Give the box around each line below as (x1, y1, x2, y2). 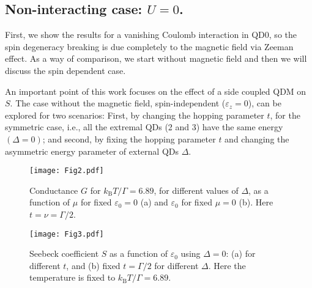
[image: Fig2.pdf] (29, 166, 104, 175)
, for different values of (154, 183, 239, 196)
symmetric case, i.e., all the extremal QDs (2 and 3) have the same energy (5, 120, 283, 133)
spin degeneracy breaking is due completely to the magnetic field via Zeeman (5, 40, 294, 53)
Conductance (29, 183, 78, 196)
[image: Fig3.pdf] (29, 229, 104, 238)
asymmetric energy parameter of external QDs (5, 144, 179, 157)
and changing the (225, 132, 289, 145)
